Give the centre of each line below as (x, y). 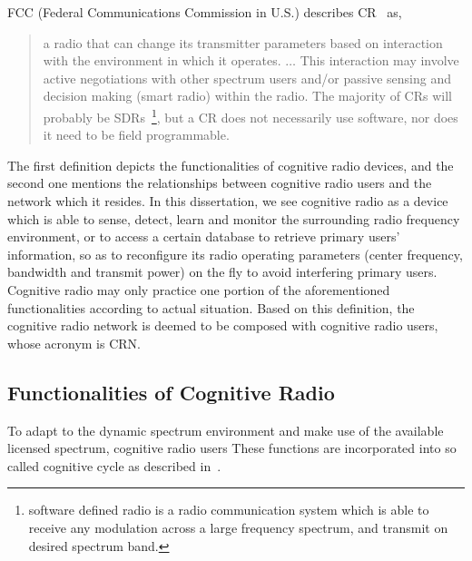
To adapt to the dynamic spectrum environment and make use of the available (226, 430)
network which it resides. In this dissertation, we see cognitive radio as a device (228, 201)
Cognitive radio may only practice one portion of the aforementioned (199, 289)
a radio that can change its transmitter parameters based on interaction (243, 42)
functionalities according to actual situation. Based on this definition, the (211, 307)
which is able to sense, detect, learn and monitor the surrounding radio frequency (234, 218)
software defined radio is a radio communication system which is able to (229, 510)
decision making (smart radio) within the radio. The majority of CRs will (247, 96)
